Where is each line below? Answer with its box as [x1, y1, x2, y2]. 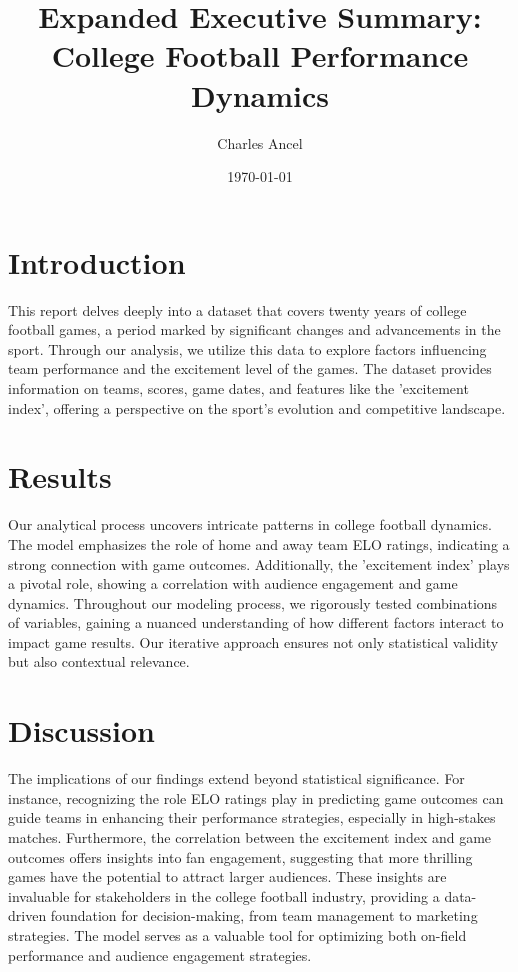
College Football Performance [51, 35, 469, 76]
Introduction [8, 241, 186, 282]
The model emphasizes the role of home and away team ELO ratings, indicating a [8, 533, 510, 554]
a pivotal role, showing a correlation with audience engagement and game [8, 573, 458, 594]
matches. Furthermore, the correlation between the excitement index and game [8, 826, 492, 847]
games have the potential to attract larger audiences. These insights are [8, 866, 447, 887]
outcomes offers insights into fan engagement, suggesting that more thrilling [8, 846, 473, 867]
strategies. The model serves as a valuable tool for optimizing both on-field [8, 924, 467, 945]
